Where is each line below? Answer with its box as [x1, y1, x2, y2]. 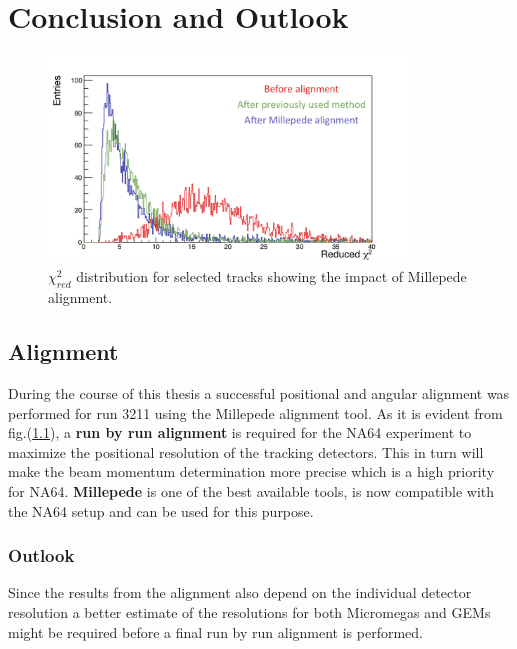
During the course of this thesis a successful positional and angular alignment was [8, 382, 510, 403]
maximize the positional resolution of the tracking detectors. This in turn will [8, 441, 484, 462]
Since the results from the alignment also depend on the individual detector [8, 582, 472, 603]
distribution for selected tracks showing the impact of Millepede [76, 266, 467, 287]
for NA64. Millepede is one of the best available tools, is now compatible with [8, 480, 495, 501]
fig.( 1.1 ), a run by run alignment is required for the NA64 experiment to [8, 422, 472, 443]
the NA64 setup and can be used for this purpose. [8, 500, 314, 521]
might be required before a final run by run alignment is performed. [8, 621, 423, 642]
